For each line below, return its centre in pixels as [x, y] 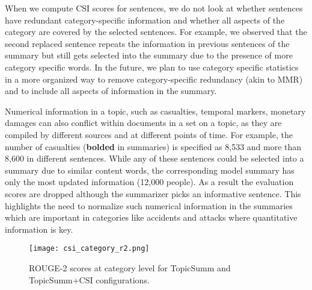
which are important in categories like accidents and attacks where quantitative [151, 217]
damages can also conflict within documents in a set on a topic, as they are [143, 123]
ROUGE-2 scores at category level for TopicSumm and [130, 267]
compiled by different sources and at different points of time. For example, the [149, 134]
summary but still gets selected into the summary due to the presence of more [149, 55]
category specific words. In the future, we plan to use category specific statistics [152, 67]
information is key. [39, 229]
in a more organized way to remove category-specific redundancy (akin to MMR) [154, 79]
